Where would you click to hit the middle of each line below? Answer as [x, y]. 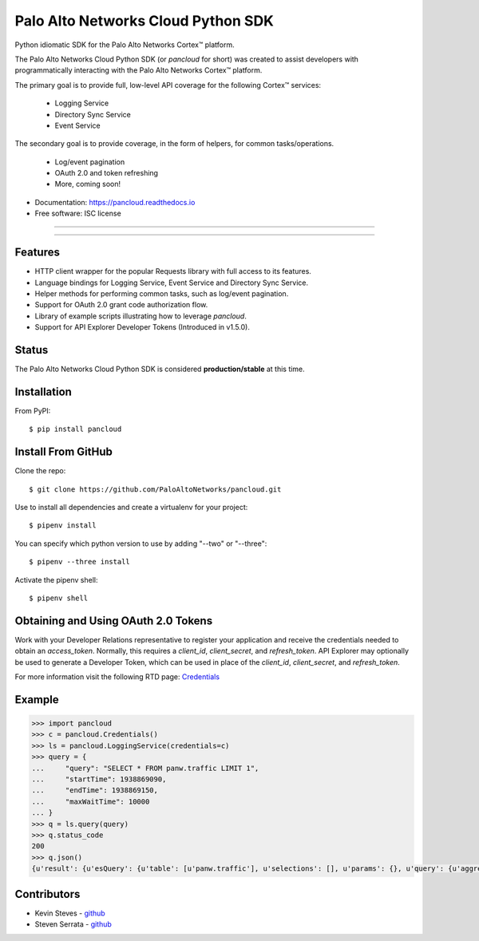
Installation [43, 391]
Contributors [48, 894]
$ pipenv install [63, 526]
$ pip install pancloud [75, 429]
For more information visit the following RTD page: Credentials [117, 677]
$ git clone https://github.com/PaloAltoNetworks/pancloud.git [155, 489]
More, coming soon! [88, 184]
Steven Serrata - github [73, 924]
